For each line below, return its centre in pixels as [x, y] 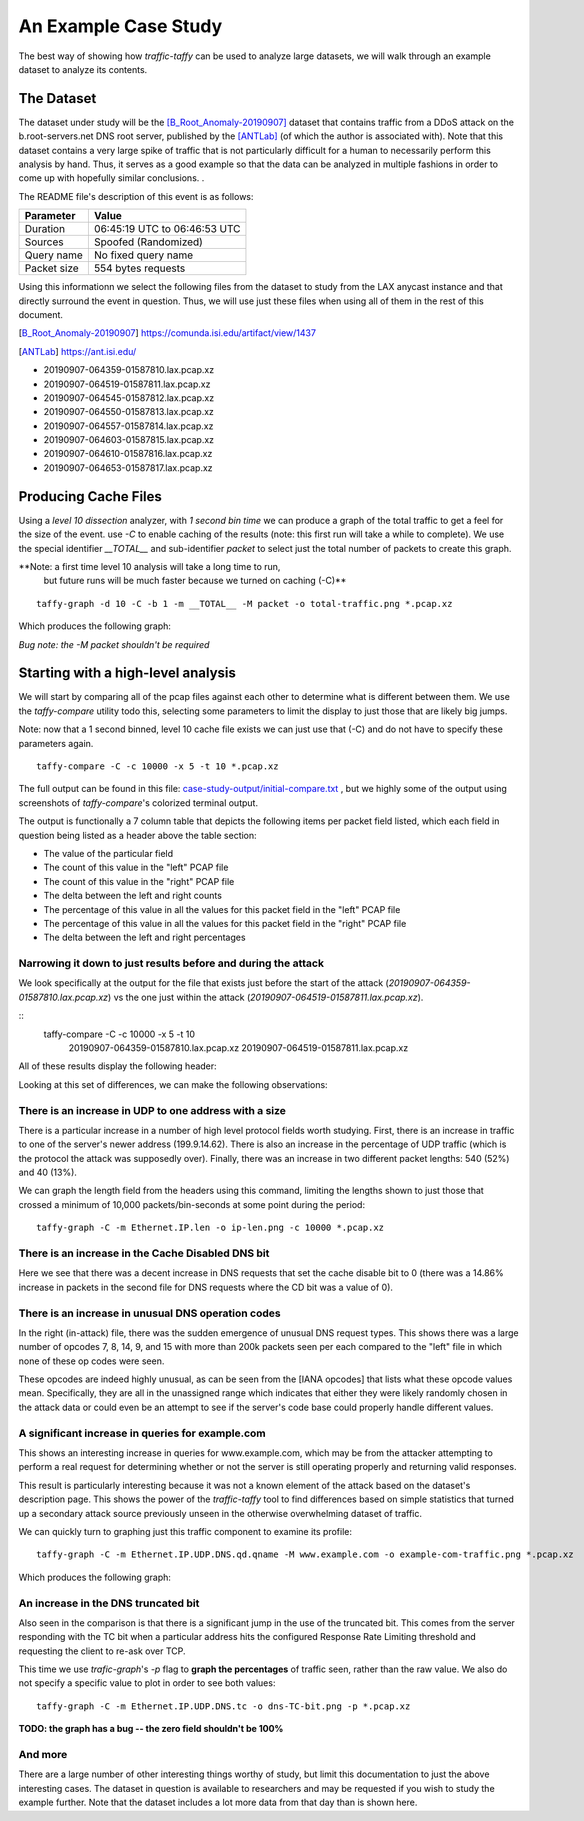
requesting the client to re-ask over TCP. [102, 1651]
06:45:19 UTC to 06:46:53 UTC [167, 229]
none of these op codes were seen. [91, 1361]
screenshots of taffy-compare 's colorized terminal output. [138, 802]
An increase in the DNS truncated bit [109, 1603]
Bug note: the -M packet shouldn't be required [114, 644]
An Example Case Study [120, 26]
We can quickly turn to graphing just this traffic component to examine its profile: [185, 1531]
